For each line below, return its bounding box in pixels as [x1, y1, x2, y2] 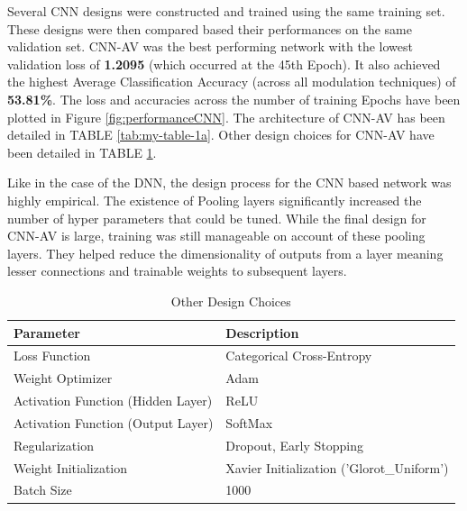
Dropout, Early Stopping [225, 435, 363, 454]
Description [225, 323, 299, 342]
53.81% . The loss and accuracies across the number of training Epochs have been [7, 89, 461, 108]
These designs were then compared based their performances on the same [7, 19, 412, 38]
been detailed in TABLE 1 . [7, 142, 157, 161]
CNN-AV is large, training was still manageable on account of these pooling [7, 226, 426, 245]
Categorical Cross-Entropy [225, 346, 372, 365]
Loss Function [14, 346, 91, 365]
